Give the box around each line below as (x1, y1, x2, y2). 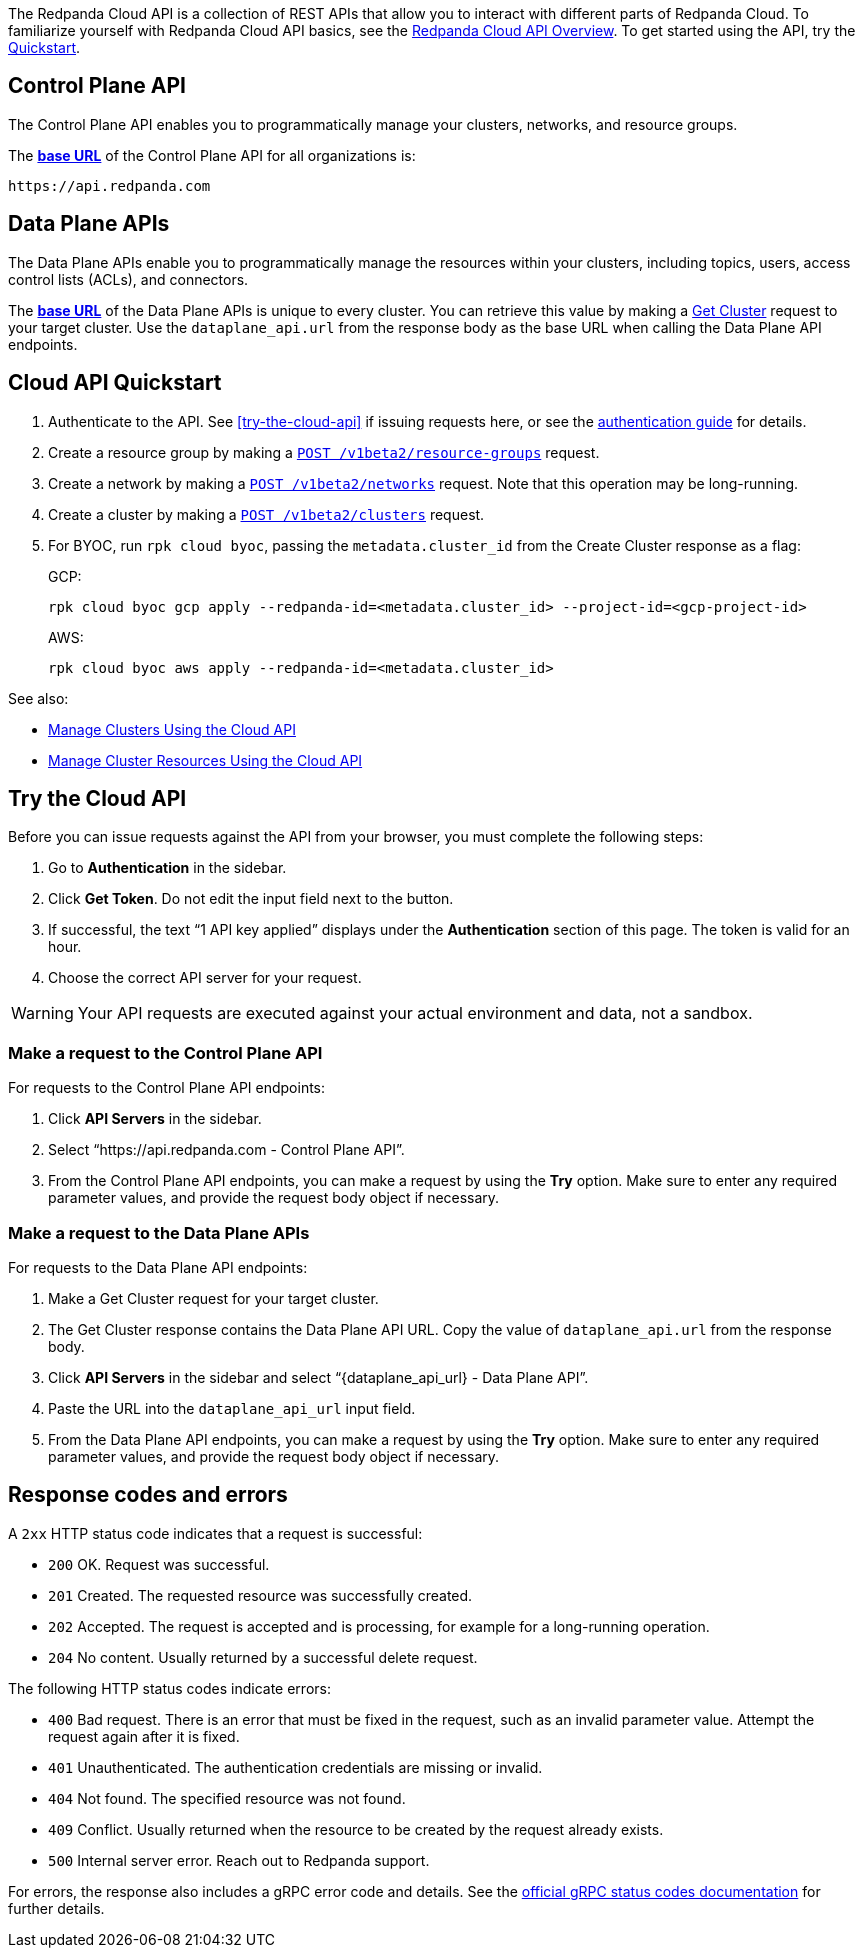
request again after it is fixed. (48, 1727, 240, 1745)
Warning (11, 1003, 74, 1024)
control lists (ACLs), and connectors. (8, 270, 249, 288)
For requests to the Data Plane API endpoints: (8, 1258, 308, 1276)
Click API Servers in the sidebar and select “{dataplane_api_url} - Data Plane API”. (48, 1368, 589, 1386)
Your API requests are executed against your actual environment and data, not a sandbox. (77, 1003, 753, 1024)
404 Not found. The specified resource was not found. (48, 1789, 406, 1807)
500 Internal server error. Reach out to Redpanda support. (48, 1851, 430, 1869)
